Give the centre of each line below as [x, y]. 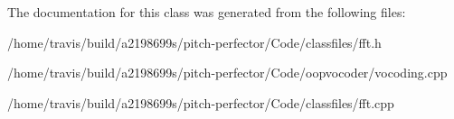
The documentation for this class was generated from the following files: [207, 12]
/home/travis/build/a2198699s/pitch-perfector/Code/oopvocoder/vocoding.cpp [227, 73]
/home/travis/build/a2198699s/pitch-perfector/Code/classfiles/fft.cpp [201, 102]
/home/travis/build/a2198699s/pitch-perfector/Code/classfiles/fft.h [194, 42]
